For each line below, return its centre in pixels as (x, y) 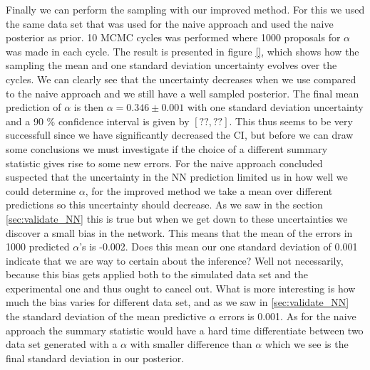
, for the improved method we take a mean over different (209, 190)
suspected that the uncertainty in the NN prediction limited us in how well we (177, 177)
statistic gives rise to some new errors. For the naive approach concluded (164, 163)
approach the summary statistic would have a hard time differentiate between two (185, 330)
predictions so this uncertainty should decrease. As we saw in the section (164, 205)
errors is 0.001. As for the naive (288, 316)
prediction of (34, 107)
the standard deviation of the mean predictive (106, 316)
